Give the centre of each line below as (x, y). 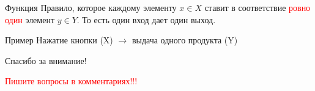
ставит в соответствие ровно (258, 7)
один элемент (30, 19)
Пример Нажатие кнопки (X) (59, 40)
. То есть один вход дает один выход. (146, 19)
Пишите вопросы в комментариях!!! (71, 81)
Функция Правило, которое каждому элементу (91, 7)
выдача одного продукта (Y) (185, 40)
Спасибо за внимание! (46, 60)
